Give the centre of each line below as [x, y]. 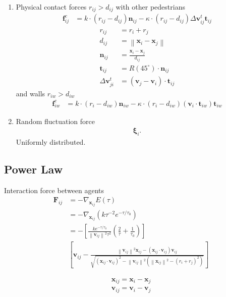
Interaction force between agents [54, 190]
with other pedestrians [150, 7]
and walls [31, 93]
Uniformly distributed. [51, 142]
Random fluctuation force [55, 121]
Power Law [34, 169]
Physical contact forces [51, 7]
